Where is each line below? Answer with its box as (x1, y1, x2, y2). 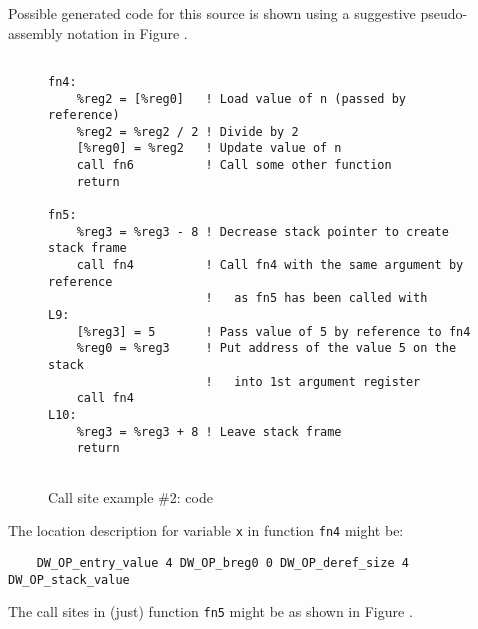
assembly (8, 22, 63, 43)
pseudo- (420, 3, 468, 23)
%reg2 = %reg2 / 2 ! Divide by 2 (76, 124, 299, 139)
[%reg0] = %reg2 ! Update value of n (76, 141, 342, 156)
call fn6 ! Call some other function (76, 158, 392, 173)
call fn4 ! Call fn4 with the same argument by (76, 258, 464, 273)
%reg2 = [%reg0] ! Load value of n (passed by (76, 91, 406, 106)
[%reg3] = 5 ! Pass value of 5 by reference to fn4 (76, 324, 471, 339)
